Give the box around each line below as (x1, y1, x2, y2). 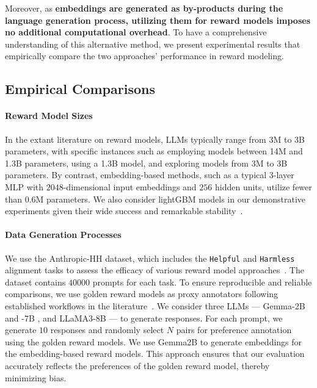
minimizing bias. (5, 371, 67, 384)
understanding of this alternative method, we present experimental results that (5, 37, 301, 50)
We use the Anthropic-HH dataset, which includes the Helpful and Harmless (5, 251, 295, 264)
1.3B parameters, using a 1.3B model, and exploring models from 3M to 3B (5, 156, 288, 169)
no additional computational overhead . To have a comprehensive (5, 26, 267, 38)
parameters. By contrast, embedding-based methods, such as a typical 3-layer (5, 168, 294, 181)
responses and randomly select (50, 323, 164, 336)
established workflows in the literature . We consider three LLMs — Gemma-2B (5, 299, 305, 312)
